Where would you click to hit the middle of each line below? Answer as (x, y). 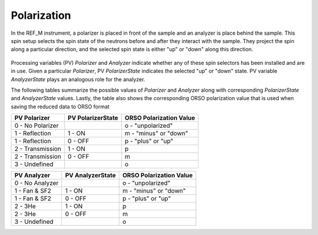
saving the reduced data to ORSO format (60, 107)
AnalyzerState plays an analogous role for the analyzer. (78, 79)
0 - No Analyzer (37, 183)
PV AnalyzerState (90, 176)
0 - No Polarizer (37, 125)
